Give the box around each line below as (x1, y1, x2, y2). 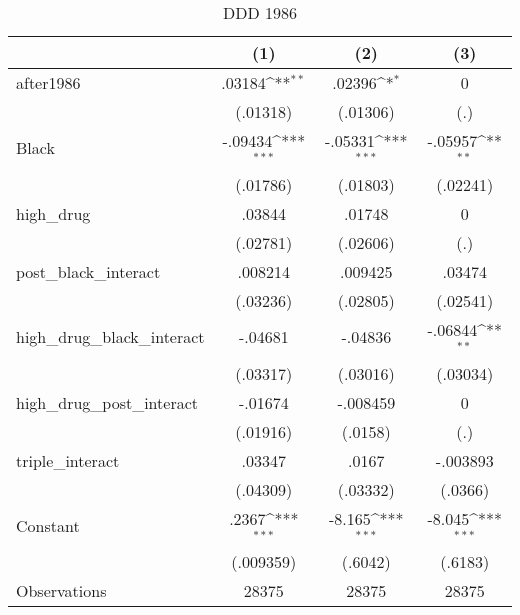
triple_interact (16, 448, 120, 472)
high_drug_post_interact (16, 390, 199, 414)
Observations (16, 579, 107, 603)
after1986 (16, 71, 81, 94)
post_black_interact (16, 259, 161, 283)
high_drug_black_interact (16, 325, 205, 349)
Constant (16, 513, 80, 537)
